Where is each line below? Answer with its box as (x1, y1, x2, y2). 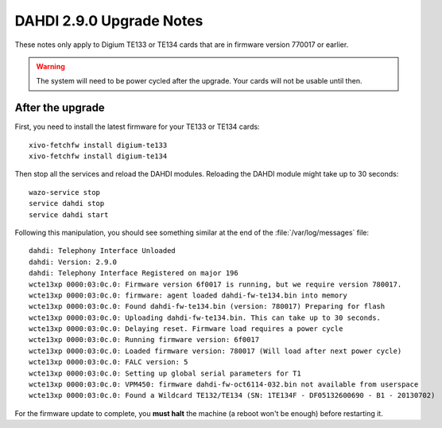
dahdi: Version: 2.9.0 (29, 257, 118, 267)
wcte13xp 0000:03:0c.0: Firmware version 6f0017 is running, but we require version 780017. (29, 279, 402, 289)
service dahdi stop (29, 199, 105, 208)
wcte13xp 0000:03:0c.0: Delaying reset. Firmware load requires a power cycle (29, 325, 343, 333)
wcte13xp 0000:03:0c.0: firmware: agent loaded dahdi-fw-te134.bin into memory (29, 290, 347, 300)
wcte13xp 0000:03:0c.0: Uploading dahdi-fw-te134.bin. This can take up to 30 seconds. (29, 313, 382, 322)
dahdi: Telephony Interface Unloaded (29, 247, 176, 255)
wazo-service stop (29, 188, 101, 196)
